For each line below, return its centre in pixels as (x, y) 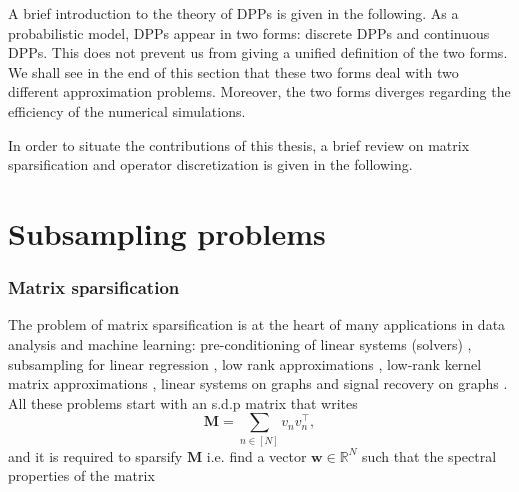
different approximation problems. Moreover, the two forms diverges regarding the (259, 91)
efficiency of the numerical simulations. (127, 110)
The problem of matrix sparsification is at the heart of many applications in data (257, 324)
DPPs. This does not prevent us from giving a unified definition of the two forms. (258, 52)
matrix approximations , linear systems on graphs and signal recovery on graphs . (258, 383)
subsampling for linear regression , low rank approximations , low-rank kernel (245, 363)
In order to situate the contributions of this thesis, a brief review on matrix (239, 144)
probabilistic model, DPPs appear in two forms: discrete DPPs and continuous (249, 32)
